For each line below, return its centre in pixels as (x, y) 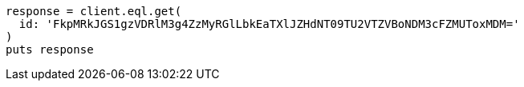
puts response (50, 49)
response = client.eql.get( (94, 11)
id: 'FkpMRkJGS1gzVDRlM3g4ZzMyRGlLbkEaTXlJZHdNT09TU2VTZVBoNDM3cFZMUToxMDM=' (269, 24)
